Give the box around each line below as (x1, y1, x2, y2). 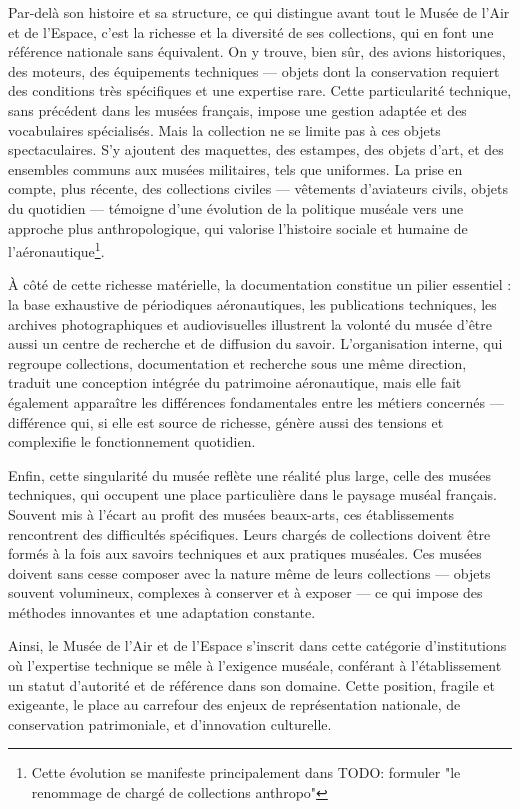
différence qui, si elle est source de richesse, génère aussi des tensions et (8, 411, 444, 432)
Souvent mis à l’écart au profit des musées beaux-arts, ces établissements (8, 503, 455, 524)
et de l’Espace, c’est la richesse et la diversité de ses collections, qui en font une (8, 21, 494, 42)
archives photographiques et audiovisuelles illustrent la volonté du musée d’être (8, 313, 493, 334)
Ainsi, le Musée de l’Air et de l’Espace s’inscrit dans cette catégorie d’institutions (8, 635, 507, 656)
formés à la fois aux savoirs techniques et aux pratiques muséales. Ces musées (8, 543, 482, 564)
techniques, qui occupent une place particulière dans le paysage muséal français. (8, 484, 497, 505)
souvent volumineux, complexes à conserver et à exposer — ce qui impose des (8, 582, 483, 603)
